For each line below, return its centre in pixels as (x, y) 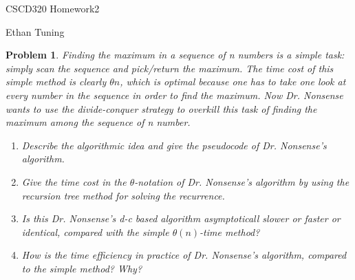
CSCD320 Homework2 (53, 8)
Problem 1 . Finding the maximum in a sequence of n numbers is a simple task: (175, 55)
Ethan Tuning (35, 31)
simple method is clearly (56, 82)
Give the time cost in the (74, 181)
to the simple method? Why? (82, 268)
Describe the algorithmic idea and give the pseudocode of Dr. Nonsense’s (174, 145)
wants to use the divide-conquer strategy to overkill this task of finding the (161, 108)
